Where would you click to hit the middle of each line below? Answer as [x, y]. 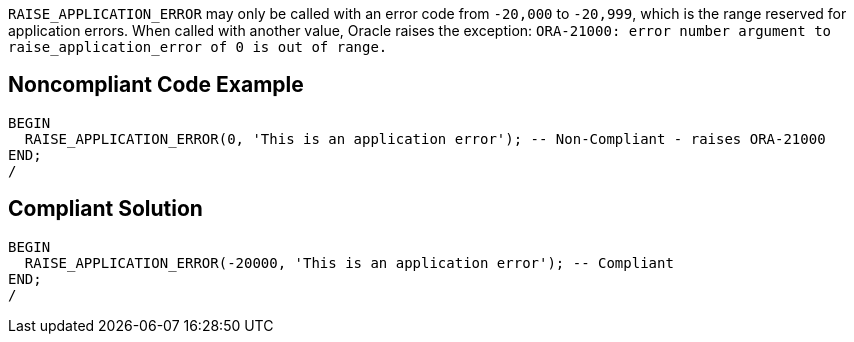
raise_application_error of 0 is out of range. [198, 47]
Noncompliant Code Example [156, 85]
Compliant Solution [105, 209]
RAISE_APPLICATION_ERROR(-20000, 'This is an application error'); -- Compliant [349, 262]
